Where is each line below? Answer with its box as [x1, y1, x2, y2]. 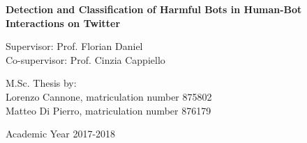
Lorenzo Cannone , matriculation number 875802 [6, 89, 212, 103]
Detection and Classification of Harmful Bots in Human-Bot [6, 2, 302, 16]
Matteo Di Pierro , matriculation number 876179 [6, 103, 211, 117]
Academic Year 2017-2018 [6, 126, 116, 141]
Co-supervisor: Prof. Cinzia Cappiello [6, 52, 165, 67]
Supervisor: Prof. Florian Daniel [6, 39, 143, 53]
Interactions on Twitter [6, 15, 121, 30]
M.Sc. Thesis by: [6, 76, 77, 90]
